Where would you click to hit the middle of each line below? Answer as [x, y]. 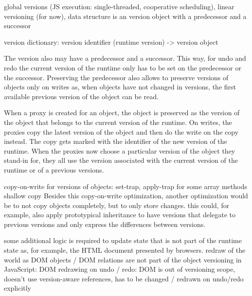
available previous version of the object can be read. [81, 96]
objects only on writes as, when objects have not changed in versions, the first [120, 87]
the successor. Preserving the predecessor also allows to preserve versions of [116, 77]
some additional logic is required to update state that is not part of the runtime [123, 240]
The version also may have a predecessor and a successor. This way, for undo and [125, 58]
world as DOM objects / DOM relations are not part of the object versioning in [123, 259]
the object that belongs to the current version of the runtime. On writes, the [118, 122]
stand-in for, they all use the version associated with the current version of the [121, 160]
